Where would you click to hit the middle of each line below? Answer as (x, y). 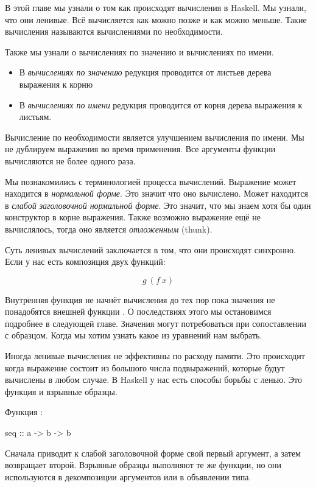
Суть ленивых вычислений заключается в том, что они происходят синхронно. (150, 249)
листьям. (35, 117)
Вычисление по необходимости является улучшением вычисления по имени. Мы (155, 137)
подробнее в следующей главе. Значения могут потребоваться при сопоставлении (156, 323)
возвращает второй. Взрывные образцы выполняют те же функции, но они (143, 465)
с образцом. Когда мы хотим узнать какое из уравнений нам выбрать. (134, 335)
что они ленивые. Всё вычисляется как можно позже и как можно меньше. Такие (156, 19)
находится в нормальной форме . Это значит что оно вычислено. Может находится (156, 193)
